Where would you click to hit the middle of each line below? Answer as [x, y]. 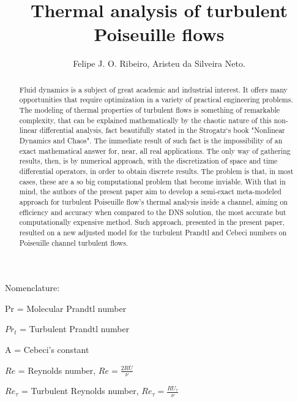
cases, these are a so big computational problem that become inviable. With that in [152, 181]
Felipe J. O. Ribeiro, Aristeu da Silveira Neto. [159, 63]
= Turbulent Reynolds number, [80, 391]
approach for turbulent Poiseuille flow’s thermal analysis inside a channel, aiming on [154, 201]
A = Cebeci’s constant [47, 349]
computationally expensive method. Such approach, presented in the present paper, [152, 222]
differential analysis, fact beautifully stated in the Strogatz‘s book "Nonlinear [162, 130]
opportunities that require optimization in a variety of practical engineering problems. [156, 100]
